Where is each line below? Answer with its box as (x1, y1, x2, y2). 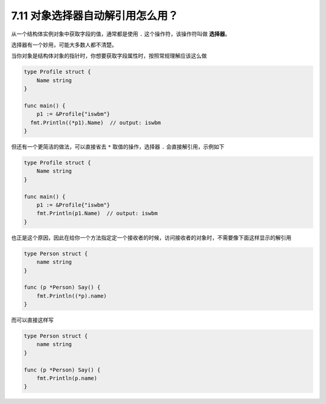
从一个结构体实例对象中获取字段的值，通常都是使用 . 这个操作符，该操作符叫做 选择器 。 (11, 30, 231, 37)
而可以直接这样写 (11, 316, 54, 324)
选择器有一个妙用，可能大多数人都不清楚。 (11, 41, 117, 48)
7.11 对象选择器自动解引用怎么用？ (11, 9, 179, 22)
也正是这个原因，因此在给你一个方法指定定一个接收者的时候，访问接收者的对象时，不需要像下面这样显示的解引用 (11, 234, 292, 241)
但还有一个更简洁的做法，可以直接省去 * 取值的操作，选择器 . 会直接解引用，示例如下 (11, 143, 225, 150)
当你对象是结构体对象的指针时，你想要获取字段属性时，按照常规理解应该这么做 (11, 52, 207, 60)
